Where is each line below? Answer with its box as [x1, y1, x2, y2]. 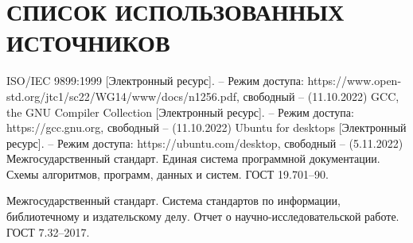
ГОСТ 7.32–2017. [6, 223, 90, 240]
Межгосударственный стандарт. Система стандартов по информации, [6, 192, 341, 209]
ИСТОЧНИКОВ [6, 26, 170, 59]
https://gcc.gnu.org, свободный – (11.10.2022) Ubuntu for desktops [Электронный [6, 119, 407, 136]
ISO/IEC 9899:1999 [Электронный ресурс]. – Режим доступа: [6, 72, 304, 89]
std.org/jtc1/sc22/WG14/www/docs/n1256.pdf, [6, 87, 240, 104]
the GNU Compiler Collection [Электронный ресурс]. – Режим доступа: [6, 103, 354, 120]
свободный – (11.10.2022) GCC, [243, 87, 399, 104]
